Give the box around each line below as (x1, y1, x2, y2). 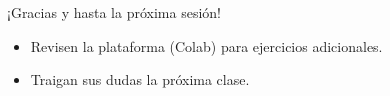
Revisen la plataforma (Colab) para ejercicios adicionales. (30, 35, 383, 56)
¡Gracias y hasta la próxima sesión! (7, 2, 221, 22)
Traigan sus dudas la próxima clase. (30, 69, 250, 90)
